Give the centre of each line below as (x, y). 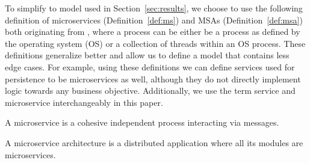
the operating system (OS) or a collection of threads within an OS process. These (155, 43)
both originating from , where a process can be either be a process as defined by (153, 32)
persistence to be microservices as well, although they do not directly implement (153, 78)
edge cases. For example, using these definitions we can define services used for (150, 66)
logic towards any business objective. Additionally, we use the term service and (150, 91)
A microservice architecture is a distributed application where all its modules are (154, 142)
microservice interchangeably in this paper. (84, 102)
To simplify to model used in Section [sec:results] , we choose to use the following (154, 8)
